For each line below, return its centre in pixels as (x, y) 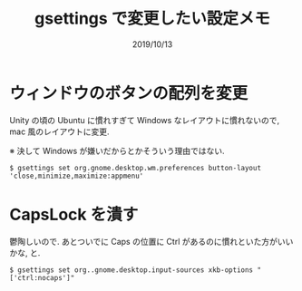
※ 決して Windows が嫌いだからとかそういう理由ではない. (117, 150)
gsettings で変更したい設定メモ (152, 19)
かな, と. (25, 252)
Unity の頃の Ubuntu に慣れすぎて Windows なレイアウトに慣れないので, (144, 120)
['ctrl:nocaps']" (42, 277)
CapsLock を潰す (74, 214)
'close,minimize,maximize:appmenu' (77, 176)
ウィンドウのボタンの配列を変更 (129, 93)
